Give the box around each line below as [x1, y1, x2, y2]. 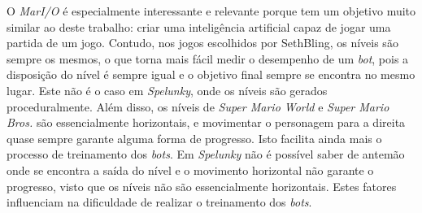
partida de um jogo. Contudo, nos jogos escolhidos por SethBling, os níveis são [7, 34, 398, 51]
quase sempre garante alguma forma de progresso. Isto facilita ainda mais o [7, 129, 382, 146]
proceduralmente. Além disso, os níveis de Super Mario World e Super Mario [7, 98, 389, 115]
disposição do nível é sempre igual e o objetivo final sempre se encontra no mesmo [7, 66, 415, 83]
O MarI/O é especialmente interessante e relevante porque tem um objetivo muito [7, 2, 416, 19]
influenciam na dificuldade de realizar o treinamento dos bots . [7, 193, 312, 211]
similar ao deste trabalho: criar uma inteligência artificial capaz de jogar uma [7, 18, 391, 35]
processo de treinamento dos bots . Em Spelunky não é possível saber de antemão [7, 146, 405, 163]
